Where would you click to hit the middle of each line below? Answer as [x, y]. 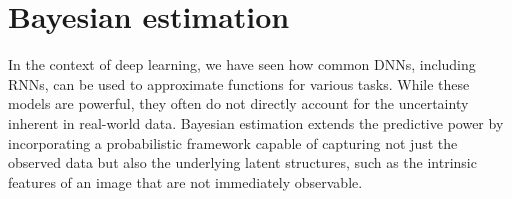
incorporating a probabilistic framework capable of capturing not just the [233, 142]
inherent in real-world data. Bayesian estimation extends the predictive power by [256, 122]
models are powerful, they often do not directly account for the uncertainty [238, 103]
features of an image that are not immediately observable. [185, 181]
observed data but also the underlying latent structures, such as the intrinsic [242, 162]
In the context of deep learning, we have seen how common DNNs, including [242, 64]
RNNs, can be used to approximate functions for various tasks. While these [239, 83]
